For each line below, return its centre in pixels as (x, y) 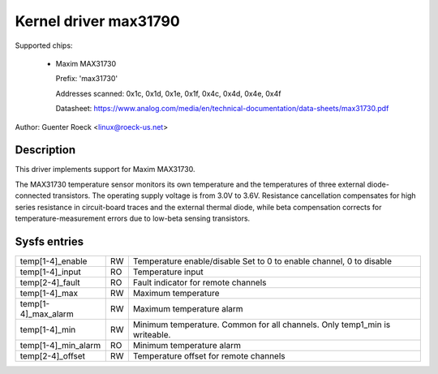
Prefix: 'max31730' (87, 79)
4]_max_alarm (47, 314)
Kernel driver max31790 (97, 21)
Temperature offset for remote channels (209, 355)
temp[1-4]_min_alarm (60, 345)
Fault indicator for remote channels (200, 282)
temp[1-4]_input (50, 272)
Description (45, 150)
